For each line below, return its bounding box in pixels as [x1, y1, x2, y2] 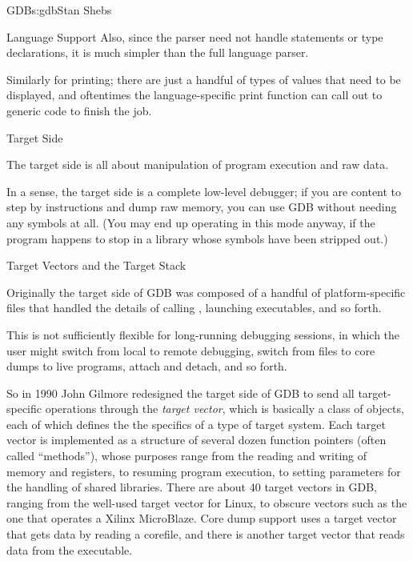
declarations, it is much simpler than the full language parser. [6, 44, 309, 61]
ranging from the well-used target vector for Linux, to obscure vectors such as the [6, 494, 407, 511]
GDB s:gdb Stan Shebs [6, 2, 112, 18]
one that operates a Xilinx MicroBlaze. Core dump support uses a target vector [6, 510, 397, 527]
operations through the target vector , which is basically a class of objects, [45, 400, 404, 417]
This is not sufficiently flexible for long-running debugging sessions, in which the [6, 326, 400, 343]
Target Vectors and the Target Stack [6, 257, 186, 274]
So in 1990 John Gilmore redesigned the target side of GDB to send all [6, 384, 355, 401]
